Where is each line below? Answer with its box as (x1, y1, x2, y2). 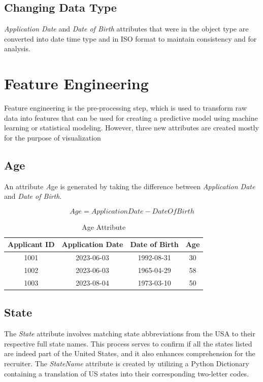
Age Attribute (82, 221, 126, 232)
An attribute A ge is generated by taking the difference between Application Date (4, 181, 255, 191)
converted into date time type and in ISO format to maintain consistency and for (4, 33, 257, 44)
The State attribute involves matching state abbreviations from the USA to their (4, 328, 255, 339)
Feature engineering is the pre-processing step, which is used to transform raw (4, 102, 247, 113)
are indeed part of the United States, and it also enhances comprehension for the (4, 348, 255, 359)
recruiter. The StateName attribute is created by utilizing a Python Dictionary (4, 358, 249, 369)
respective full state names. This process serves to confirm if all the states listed (4, 338, 252, 349)
